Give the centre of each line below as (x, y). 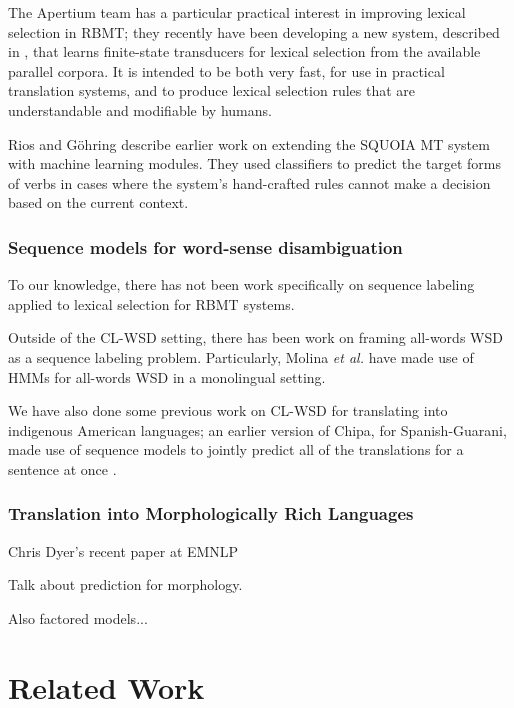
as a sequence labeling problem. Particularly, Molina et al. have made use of (241, 356)
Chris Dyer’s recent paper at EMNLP (123, 550)
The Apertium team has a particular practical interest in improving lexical (237, 12)
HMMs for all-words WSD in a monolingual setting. (167, 376)
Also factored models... (78, 617)
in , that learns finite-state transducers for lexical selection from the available (244, 51)
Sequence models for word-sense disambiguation (205, 246)
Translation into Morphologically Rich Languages (211, 513)
